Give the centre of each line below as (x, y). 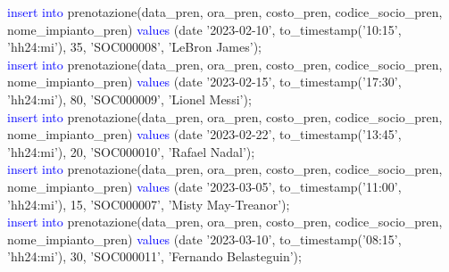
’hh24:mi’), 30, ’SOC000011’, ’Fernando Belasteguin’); (154, 256)
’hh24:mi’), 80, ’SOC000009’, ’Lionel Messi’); (129, 99)
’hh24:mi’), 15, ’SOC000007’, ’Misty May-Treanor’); (149, 204)
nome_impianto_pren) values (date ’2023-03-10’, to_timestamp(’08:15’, (204, 239)
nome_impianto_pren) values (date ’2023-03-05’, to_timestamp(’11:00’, (204, 186)
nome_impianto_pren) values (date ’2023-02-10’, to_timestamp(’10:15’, (204, 29)
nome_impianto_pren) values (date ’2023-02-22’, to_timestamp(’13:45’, (204, 134)
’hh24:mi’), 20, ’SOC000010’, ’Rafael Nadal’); (131, 151)
